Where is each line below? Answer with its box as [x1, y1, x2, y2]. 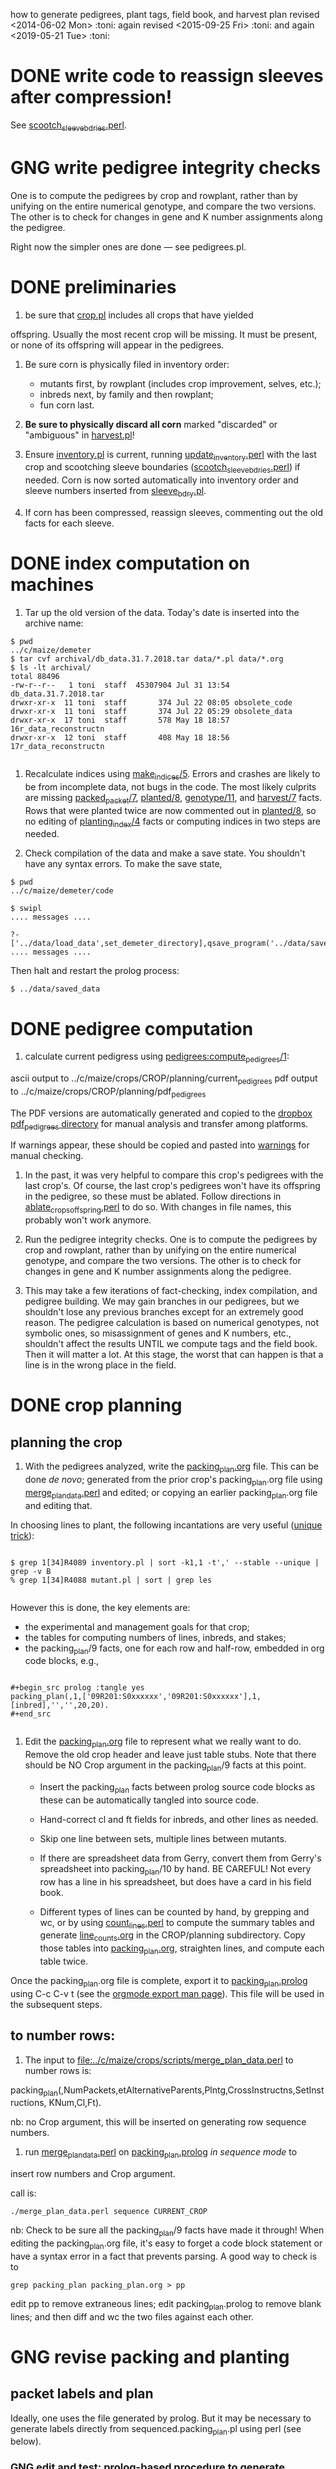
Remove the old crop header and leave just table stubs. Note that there [24, 1749, 317, 1761]
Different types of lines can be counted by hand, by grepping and [39, 1905, 310, 1918]
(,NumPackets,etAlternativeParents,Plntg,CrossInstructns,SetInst [57, 2084, 325, 2096]
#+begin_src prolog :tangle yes [10, 1683, 145, 1693]
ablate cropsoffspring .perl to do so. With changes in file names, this [24, 1201, 292, 1216]
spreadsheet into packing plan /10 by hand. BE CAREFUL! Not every [39, 1862, 312, 1877]
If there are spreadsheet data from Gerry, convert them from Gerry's [39, 1852, 322, 1864]
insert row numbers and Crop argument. [10, 2168, 176, 2180]
